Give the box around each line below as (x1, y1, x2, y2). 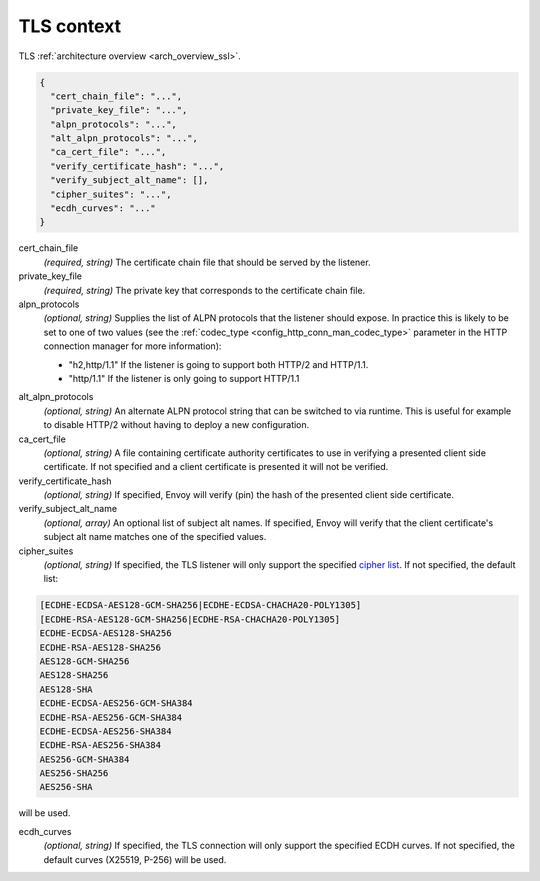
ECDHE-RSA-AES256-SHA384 (39, 740, 162, 751)
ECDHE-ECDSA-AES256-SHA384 (39, 725, 172, 737)
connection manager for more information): (43, 340, 222, 352)
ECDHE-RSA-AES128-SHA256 (39, 641, 162, 653)
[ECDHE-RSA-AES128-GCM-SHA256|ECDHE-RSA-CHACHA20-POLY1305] (39, 613, 341, 625)
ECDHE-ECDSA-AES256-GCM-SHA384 (39, 698, 194, 709)
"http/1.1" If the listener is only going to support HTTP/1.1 (68, 372, 300, 384)
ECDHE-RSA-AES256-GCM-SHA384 (39, 711, 183, 723)
